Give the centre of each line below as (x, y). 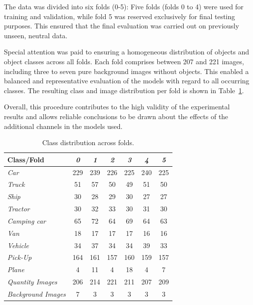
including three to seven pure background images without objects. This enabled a (126, 71)
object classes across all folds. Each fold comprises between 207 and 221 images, (124, 61)
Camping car (27, 220)
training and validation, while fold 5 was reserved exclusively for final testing (120, 16)
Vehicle (18, 245)
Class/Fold (26, 159)
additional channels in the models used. (63, 126)
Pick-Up (20, 257)
